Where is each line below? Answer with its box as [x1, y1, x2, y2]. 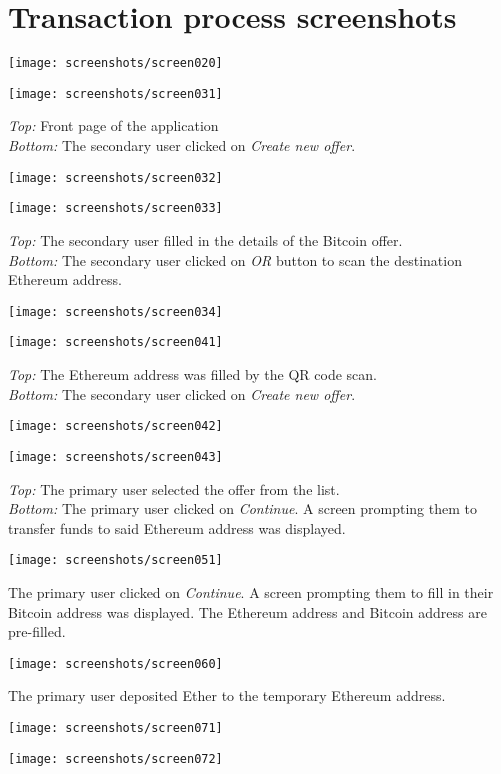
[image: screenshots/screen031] [8, 86, 223, 101]
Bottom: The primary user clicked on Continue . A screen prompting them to [8, 498, 477, 519]
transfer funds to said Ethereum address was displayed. [8, 517, 346, 538]
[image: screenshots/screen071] [8, 721, 223, 735]
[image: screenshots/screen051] [8, 553, 223, 568]
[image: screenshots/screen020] [8, 56, 223, 71]
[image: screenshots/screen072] [8, 751, 223, 766]
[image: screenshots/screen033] [8, 201, 223, 216]
